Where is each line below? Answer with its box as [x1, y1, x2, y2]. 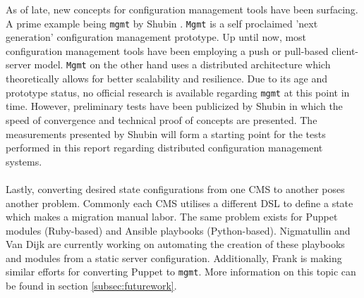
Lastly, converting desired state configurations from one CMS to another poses [6, 181, 345, 196]
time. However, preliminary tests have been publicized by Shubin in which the [6, 99, 343, 113]
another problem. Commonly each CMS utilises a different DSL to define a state [6, 195, 353, 210]
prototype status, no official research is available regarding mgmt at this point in [6, 85, 350, 99]
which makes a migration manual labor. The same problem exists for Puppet [6, 209, 338, 224]
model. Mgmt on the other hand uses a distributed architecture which [34, 57, 331, 72]
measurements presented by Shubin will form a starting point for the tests [6, 126, 326, 141]
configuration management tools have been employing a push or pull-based [6, 43, 329, 58]
